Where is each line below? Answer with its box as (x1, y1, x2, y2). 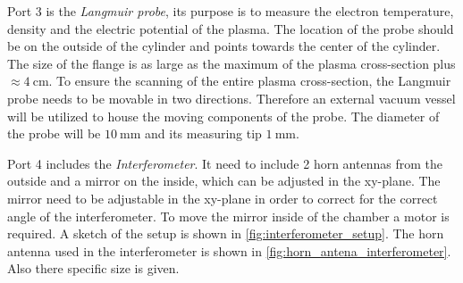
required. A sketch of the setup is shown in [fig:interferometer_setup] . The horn (7, 224, 444, 243)
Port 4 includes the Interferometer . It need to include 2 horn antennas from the (7, 154, 442, 172)
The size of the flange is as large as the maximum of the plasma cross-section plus (7, 54, 456, 72)
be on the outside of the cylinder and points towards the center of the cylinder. (7, 37, 441, 55)
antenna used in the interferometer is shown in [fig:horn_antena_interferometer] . (7, 241, 451, 260)
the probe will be (7, 124, 101, 143)
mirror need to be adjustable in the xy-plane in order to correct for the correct (7, 188, 438, 207)
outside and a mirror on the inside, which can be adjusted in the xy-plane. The (7, 171, 441, 190)
